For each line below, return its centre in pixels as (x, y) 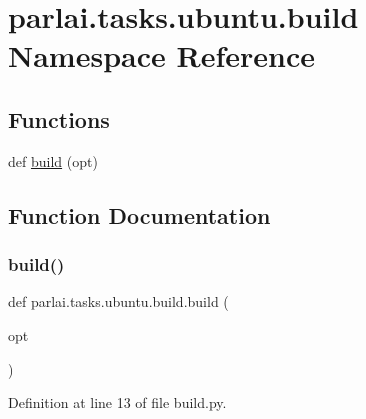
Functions (59, 118)
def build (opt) (53, 160)
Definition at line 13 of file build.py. (117, 402)
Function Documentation (139, 214)
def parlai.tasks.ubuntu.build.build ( (118, 301)
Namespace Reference (161, 55)
